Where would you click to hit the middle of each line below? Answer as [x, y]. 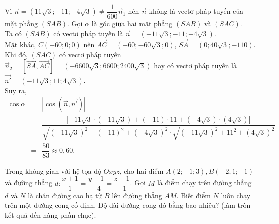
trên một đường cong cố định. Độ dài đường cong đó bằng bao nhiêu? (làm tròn [128, 205]
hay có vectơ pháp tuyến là [195, 66]
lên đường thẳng [137, 195]
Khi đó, [16, 54]
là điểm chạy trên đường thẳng [204, 183]
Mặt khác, [20, 44]
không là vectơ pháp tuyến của [196, 11]
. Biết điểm [193, 195]
